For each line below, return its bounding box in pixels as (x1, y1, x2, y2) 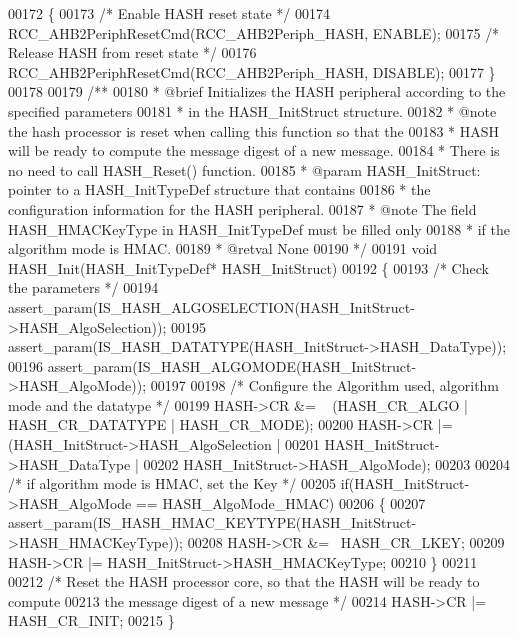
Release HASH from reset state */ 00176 (8, 42, 257, 63)
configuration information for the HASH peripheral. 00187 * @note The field (8, 198, 477, 219)
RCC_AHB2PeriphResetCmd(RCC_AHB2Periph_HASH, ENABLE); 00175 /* (8, 22, 500, 43)
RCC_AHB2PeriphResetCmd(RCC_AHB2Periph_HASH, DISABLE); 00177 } (8, 61, 496, 82)
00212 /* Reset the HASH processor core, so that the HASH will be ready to (8, 571, 480, 592)
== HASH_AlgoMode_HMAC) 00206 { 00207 (135, 492, 426, 513)
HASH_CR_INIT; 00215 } (8, 610, 175, 631)
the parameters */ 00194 (8, 277, 159, 298)
